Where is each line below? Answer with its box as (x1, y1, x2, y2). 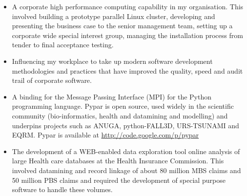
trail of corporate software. (12, 75, 92, 85)
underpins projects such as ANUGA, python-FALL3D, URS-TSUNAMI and (12, 120, 239, 130)
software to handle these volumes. (12, 184, 113, 195)
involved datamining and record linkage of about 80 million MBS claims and (12, 165, 241, 175)
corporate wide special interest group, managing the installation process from (12, 30, 243, 40)
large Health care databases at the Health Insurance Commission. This (12, 156, 224, 166)
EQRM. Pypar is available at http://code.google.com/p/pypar (12, 130, 199, 140)
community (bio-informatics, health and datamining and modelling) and (12, 110, 228, 120)
